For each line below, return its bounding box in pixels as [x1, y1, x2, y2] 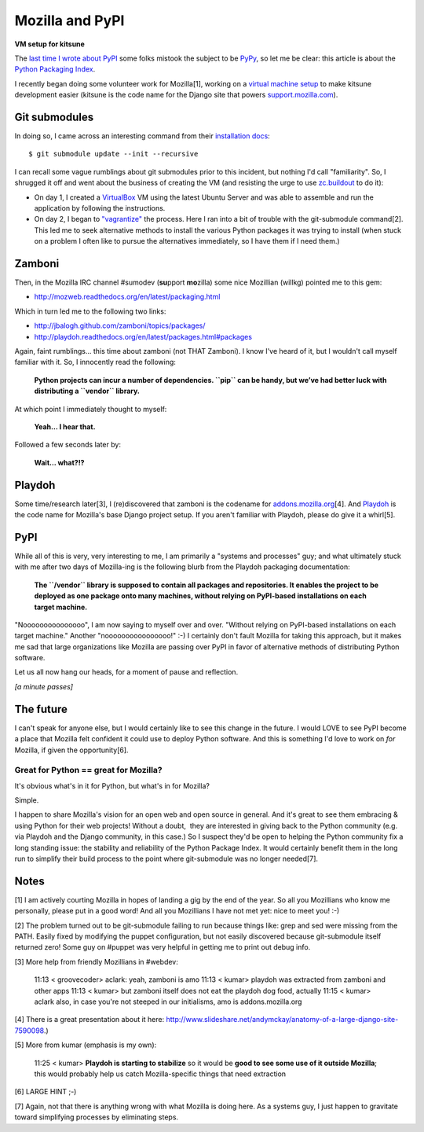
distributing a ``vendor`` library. [34, 386, 141, 396]
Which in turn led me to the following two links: [14, 307, 166, 316]
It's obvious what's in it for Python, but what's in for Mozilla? [14, 781, 210, 790]
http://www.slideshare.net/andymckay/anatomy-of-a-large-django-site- [166, 1015, 399, 1024]
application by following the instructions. [34, 203, 166, 212]
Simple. [14, 796, 39, 805]
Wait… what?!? [34, 458, 85, 467]
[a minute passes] [14, 682, 74, 691]
